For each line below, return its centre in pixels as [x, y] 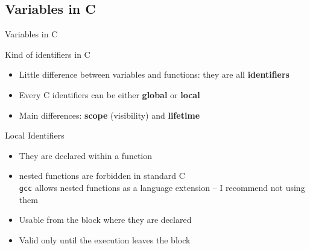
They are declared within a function [86, 155]
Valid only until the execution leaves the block [105, 239]
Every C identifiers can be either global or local [109, 94]
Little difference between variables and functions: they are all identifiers [154, 74]
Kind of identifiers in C [48, 54]
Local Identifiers [35, 135]
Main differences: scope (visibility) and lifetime [109, 115]
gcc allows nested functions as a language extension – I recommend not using [162, 187]
